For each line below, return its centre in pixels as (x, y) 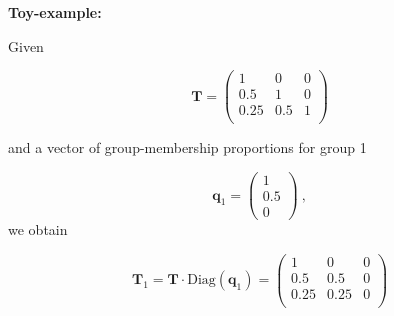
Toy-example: (55, 12)
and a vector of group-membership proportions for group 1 (187, 147)
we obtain (38, 229)
